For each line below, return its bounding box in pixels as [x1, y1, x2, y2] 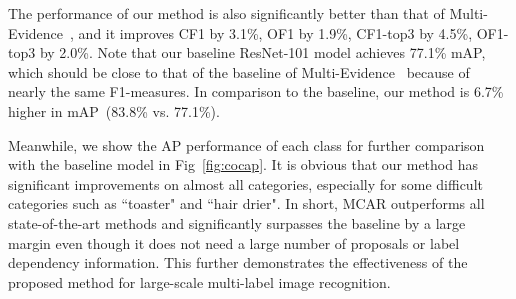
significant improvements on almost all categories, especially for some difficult [8, 173, 483, 194]
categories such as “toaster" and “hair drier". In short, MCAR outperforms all [8, 193, 485, 214]
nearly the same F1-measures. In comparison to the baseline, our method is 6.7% [8, 81, 504, 102]
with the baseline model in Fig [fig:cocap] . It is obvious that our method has [8, 154, 478, 175]
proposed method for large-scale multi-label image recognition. [8, 271, 391, 292]
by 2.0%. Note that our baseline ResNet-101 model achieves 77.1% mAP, [39, 42, 486, 63]
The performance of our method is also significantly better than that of [8, 3, 445, 23]
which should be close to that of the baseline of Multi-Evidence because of [8, 61, 470, 82]
